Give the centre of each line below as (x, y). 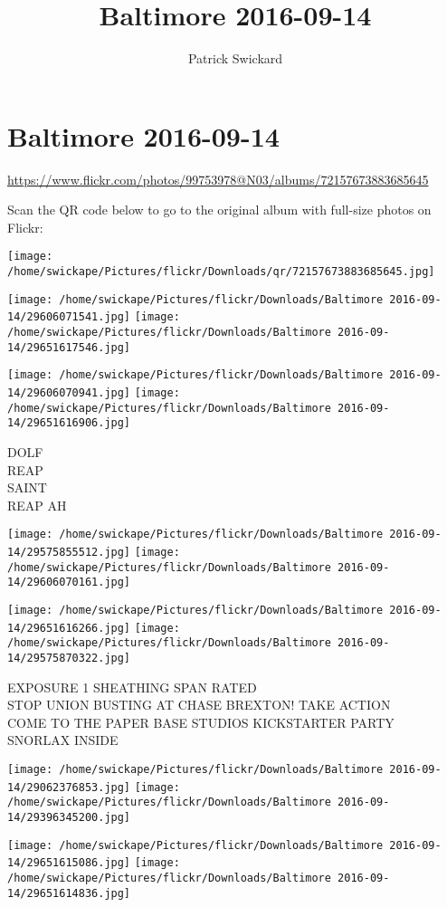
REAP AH (37, 505)
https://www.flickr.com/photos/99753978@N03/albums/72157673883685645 (218, 179)
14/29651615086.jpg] (69, 863)
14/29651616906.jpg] (69, 423)
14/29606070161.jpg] (69, 582)
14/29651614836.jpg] (69, 893)
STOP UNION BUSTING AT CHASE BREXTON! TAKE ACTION (199, 705)
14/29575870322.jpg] (69, 658)
